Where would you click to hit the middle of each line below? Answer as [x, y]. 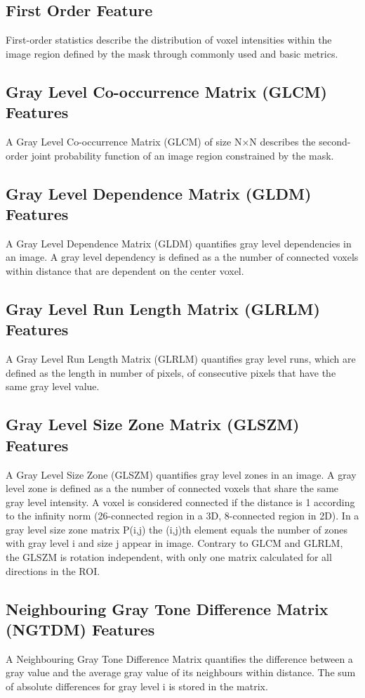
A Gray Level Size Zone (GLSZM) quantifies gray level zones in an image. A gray [181, 474]
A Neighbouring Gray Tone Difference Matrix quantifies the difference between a [179, 658]
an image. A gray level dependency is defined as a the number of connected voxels [182, 257]
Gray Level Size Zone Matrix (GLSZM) [153, 424]
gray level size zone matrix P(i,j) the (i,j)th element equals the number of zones [177, 529]
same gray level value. [53, 386]
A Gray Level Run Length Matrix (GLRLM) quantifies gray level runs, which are [181, 359]
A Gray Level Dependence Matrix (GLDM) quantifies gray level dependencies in [179, 243]
